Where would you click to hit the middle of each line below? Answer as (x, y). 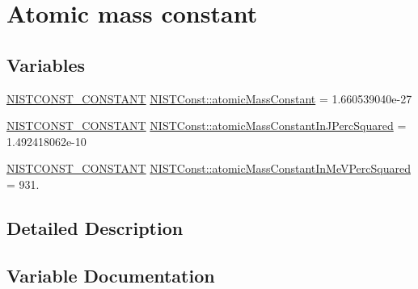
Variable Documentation (111, 275)
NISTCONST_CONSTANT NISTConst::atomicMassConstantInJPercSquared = (207, 126)
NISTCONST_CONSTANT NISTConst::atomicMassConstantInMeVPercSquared (209, 168)
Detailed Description (95, 227)
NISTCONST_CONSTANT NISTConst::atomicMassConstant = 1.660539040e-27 (209, 98)
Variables (46, 64)
